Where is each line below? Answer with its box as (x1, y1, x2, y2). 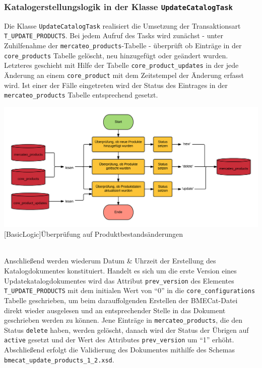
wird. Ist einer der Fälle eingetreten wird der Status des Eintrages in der (4, 79, 228, 90)
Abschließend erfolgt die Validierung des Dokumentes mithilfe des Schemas (4, 344, 235, 355)
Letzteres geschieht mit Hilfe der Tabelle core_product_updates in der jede (4, 60, 239, 70)
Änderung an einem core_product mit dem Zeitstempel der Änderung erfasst (4, 70, 244, 80)
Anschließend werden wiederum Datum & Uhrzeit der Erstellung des (4, 255, 216, 266)
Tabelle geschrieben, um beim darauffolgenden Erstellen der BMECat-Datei (4, 295, 238, 305)
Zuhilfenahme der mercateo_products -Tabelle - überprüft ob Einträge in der (4, 40, 242, 51)
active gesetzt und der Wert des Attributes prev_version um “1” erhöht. (4, 334, 234, 345)
